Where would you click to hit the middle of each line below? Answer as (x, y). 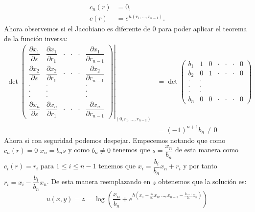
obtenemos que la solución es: (202, 181)
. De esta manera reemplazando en (99, 181)
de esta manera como (207, 150)
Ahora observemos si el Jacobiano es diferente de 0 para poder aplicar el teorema (126, 29)
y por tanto (200, 166)
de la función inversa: (36, 38)
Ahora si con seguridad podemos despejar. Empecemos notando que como (115, 140)
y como (79, 150)
